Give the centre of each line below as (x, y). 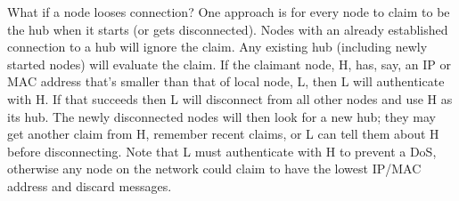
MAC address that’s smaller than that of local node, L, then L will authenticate (226, 81)
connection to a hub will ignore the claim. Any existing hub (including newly (217, 47)
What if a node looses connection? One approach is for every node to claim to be (229, 12)
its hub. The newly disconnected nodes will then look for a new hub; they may (221, 116)
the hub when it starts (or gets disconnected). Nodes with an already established (228, 29)
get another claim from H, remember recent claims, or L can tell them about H (223, 134)
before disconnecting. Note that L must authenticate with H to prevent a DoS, (222, 151)
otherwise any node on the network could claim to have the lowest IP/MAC (214, 169)
